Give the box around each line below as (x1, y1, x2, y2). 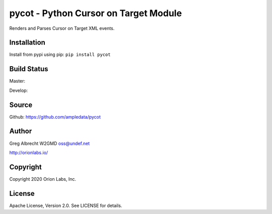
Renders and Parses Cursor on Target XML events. (9, 25, 115, 31)
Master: (9, 78, 25, 84)
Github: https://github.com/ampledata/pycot (9, 114, 101, 120)
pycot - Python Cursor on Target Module (9, 8, 182, 19)
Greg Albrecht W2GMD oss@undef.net (9, 140, 90, 146)
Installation (9, 38, 45, 47)
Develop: (9, 87, 28, 93)
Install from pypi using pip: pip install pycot (9, 51, 111, 58)
